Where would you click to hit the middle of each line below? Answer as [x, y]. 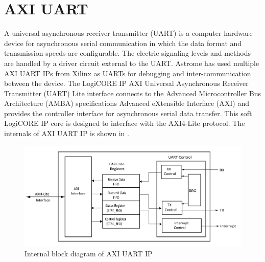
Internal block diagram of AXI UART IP [89, 254]
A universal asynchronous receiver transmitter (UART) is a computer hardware [128, 33]
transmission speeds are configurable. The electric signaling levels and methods [127, 53]
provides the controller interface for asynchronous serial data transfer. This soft [128, 113]
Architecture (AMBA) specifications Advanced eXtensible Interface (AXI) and [127, 103]
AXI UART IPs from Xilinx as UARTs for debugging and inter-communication [128, 73]
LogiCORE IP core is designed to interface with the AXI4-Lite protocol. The [125, 123]
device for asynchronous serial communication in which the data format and [123, 43]
